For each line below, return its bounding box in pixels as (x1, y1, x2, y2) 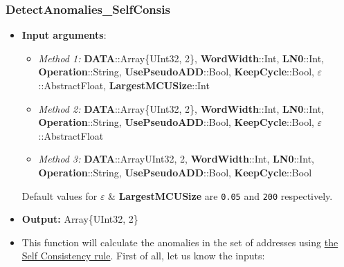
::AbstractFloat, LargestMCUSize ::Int (38, 78, 210, 92)
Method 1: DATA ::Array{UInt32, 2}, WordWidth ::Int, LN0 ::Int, (38, 50, 324, 65)
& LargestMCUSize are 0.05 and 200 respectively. (108, 188, 333, 203)
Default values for (21, 188, 98, 203)
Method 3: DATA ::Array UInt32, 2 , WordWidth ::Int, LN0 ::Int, (38, 151, 315, 166)
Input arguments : (21, 28, 107, 42)
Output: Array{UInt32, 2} (21, 212, 138, 226)
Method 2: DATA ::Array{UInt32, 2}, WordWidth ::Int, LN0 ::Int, (38, 101, 324, 116)
